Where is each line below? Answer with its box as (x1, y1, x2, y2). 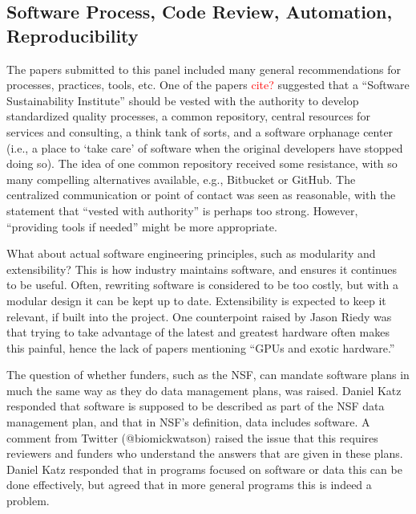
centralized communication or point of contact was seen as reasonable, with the (6, 186, 396, 203)
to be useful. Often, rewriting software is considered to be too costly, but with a (6, 276, 398, 293)
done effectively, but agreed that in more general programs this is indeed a (6, 476, 372, 493)
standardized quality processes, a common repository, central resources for (6, 108, 370, 124)
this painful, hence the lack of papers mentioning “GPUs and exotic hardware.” (6, 339, 395, 356)
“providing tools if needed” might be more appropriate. (6, 218, 277, 235)
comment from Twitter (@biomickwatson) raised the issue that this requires (6, 429, 378, 446)
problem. (6, 492, 50, 509)
